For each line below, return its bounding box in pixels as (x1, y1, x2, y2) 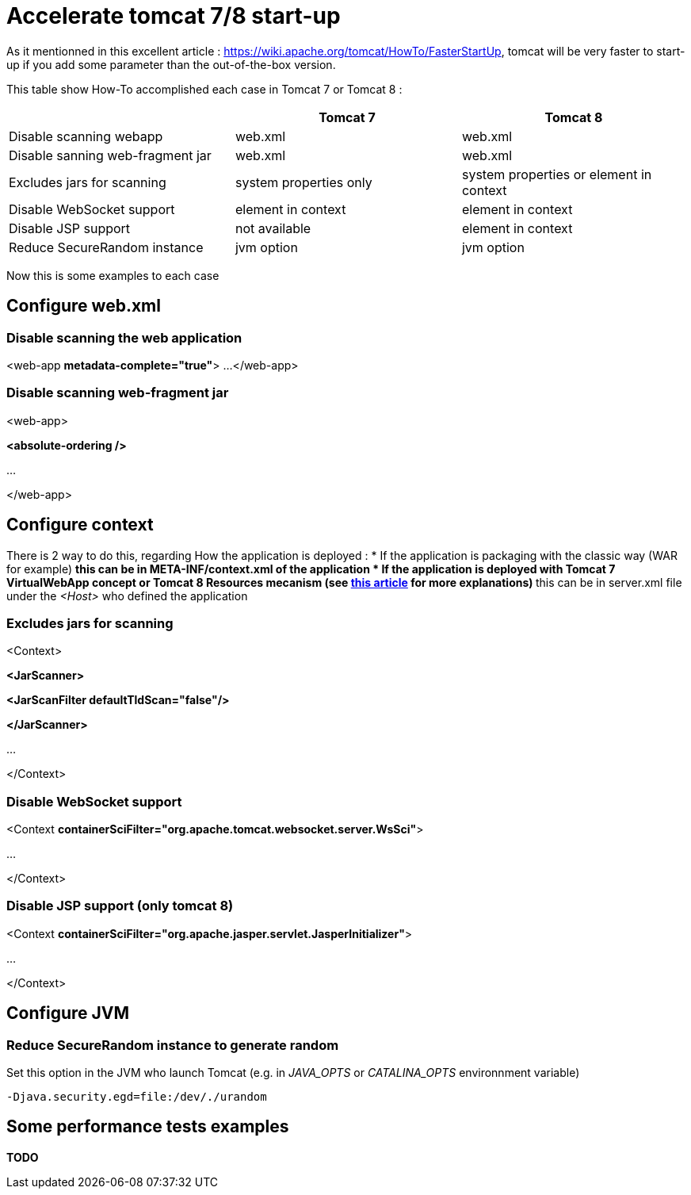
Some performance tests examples (6, 1116, 289, 1137)
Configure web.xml (6, 296, 161, 316)
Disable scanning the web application (6, 329, 242, 346)
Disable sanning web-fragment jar (9, 147, 212, 163)
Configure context (6, 515, 154, 535)
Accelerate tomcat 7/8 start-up (6, 2, 341, 29)
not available (235, 220, 311, 236)
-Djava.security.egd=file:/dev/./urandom (6, 1090, 267, 1104)
